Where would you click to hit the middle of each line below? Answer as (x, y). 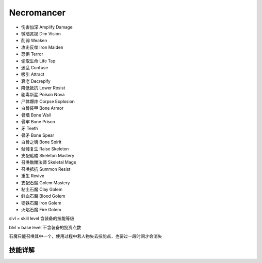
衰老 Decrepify (36, 81)
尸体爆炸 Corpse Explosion (48, 101)
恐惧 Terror (32, 54)
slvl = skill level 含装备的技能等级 (42, 219)
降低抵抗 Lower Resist (43, 88)
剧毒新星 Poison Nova (43, 95)
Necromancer (37, 13)
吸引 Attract (33, 74)
